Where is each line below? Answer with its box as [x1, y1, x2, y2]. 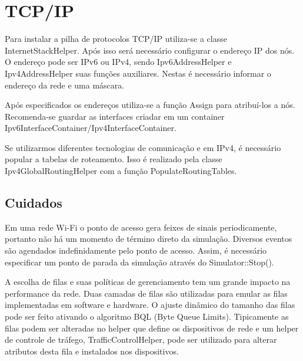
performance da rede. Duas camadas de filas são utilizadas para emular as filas [5, 287, 288, 299]
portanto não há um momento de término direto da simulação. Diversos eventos [5, 232, 292, 245]
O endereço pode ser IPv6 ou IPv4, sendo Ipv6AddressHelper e [5, 55, 232, 68]
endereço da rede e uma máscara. [5, 78, 125, 91]
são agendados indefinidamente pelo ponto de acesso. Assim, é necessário [5, 244, 267, 257]
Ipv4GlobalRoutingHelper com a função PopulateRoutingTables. [5, 165, 237, 177]
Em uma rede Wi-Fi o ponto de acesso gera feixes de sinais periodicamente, [5, 221, 277, 233]
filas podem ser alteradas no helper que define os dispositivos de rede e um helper [5, 321, 299, 334]
